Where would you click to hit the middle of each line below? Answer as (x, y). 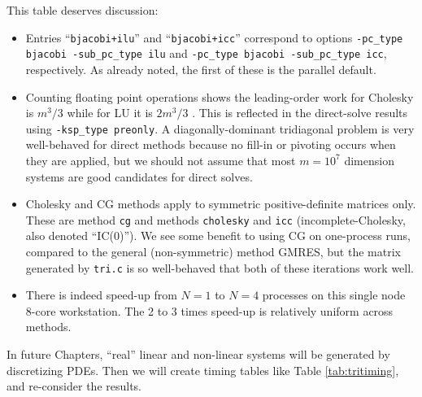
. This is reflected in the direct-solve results (300, 113)
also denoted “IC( (70, 236)
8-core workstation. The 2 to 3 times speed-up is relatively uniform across (209, 310)
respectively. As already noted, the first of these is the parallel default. (201, 69)
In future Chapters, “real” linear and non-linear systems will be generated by (198, 354)
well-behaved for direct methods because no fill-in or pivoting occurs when (211, 144)
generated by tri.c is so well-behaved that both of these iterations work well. (220, 267)
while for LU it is (110, 113)
